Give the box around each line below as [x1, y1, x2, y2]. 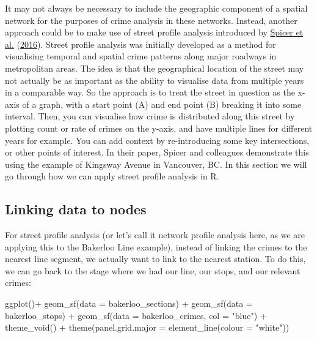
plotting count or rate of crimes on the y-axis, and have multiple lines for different [5, 121, 313, 134]
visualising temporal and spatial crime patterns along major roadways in [5, 50, 277, 62]
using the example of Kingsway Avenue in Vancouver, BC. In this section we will [5, 157, 307, 170]
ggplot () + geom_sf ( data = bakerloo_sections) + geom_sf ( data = [5, 297, 253, 310]
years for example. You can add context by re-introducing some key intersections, [5, 133, 310, 146]
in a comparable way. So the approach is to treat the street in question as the [5, 86, 295, 99]
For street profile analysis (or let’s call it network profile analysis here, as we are [5, 228, 305, 241]
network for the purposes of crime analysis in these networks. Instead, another [5, 13, 297, 26]
